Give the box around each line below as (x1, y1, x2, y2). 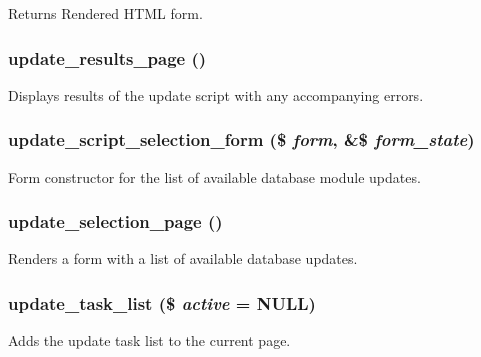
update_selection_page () (8, 209, 223, 234)
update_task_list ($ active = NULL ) (8, 290, 316, 315)
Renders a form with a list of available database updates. (8, 248, 358, 269)
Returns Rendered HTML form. (8, 3, 203, 23)
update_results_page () (8, 45, 207, 70)
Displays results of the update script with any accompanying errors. (8, 84, 424, 105)
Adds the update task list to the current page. (8, 330, 291, 351)
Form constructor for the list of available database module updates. (8, 166, 421, 187)
